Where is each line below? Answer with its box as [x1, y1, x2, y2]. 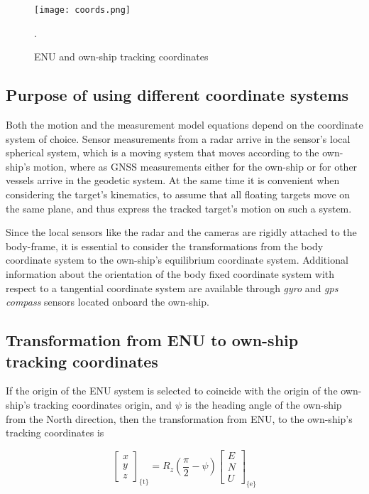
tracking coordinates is [6, 425, 104, 440]
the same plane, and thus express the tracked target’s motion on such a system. [6, 200, 352, 215]
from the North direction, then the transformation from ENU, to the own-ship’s [6, 411, 353, 426]
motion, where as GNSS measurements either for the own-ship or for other [33, 159, 358, 173]
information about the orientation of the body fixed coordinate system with [6, 266, 335, 281]
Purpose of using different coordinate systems [6, 84, 349, 106]
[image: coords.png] [34, 5, 131, 15]
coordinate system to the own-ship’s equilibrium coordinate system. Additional [6, 252, 348, 267]
